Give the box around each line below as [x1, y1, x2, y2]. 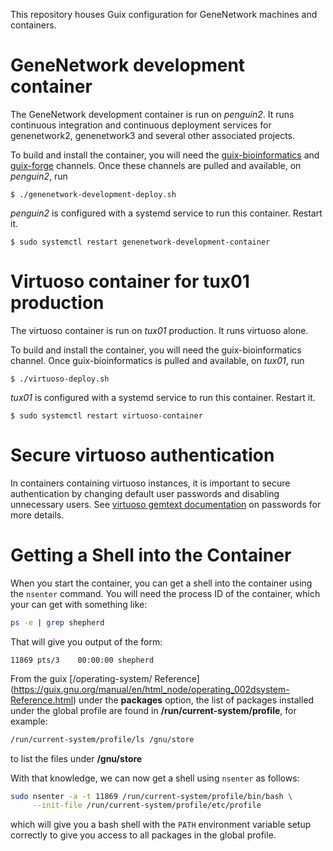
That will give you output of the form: [10, 635, 163, 648]
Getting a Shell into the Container [10, 544, 292, 566]
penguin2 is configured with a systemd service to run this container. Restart [10, 207, 323, 219]
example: [10, 715, 48, 727]
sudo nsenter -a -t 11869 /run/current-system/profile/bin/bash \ [10, 791, 293, 801]
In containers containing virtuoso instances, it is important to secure [10, 477, 291, 489]
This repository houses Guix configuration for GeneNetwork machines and [10, 9, 318, 20]
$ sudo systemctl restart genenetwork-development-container [10, 237, 271, 247]
